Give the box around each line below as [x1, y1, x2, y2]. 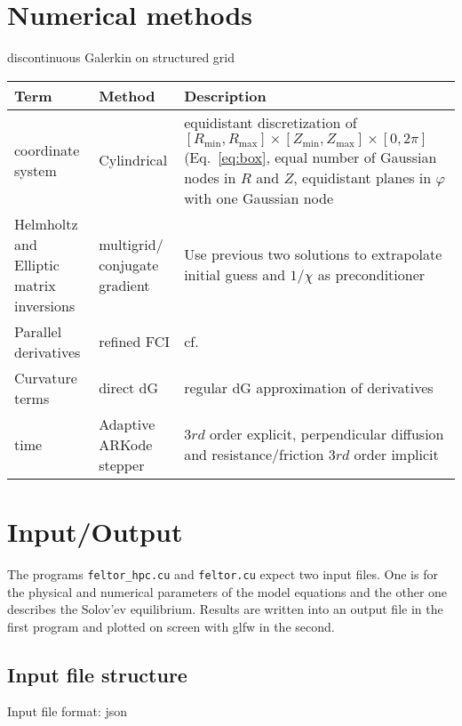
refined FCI [99, 331, 170, 352]
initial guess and [184, 264, 286, 286]
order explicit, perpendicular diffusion [210, 423, 444, 445]
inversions [14, 294, 76, 316]
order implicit [354, 444, 439, 465]
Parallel [14, 320, 62, 342]
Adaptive [99, 413, 155, 434]
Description [184, 85, 267, 106]
